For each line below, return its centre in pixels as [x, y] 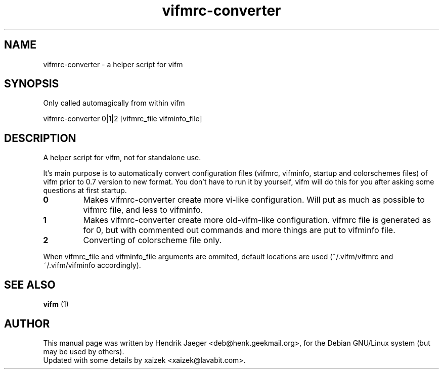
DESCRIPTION [40, 138]
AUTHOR [27, 323]
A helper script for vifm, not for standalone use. [122, 158]
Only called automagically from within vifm [114, 103]
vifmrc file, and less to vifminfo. [143, 210]
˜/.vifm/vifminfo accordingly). [92, 265]
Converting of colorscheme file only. [152, 240]
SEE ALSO [30, 285]
